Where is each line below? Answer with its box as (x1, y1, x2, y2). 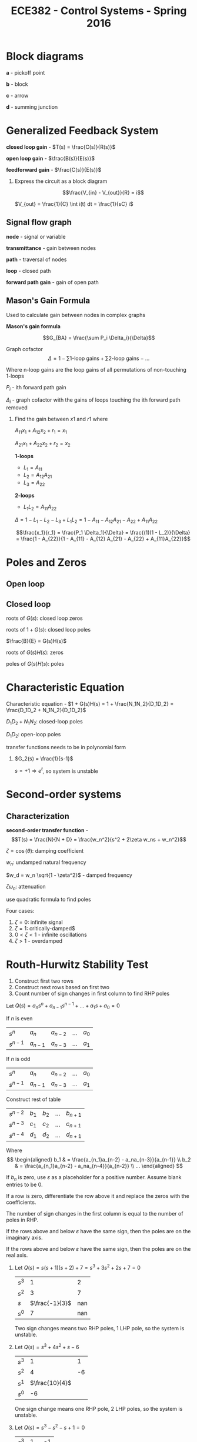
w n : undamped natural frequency (6, 859, 86, 867)
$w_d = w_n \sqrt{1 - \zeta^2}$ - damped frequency (6, 872, 132, 879)
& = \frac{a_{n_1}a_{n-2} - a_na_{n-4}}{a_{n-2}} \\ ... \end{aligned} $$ (14, 1162, 183, 1169)
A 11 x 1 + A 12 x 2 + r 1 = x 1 (14, 427, 68, 435)
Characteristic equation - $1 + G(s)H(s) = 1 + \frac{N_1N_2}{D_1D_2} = (6, 700, 174, 707)
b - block (6, 81, 28, 88)
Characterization (6, 811, 69, 821)
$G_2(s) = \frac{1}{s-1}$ (14, 755, 74, 762)
